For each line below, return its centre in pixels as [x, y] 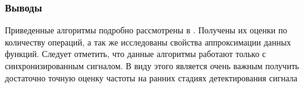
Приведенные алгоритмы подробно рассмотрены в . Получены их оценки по [146, 30]
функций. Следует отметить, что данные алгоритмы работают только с [136, 54]
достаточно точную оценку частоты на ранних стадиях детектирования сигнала [151, 77]
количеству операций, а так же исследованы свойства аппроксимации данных [148, 42]
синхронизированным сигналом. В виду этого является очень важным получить [152, 66]
